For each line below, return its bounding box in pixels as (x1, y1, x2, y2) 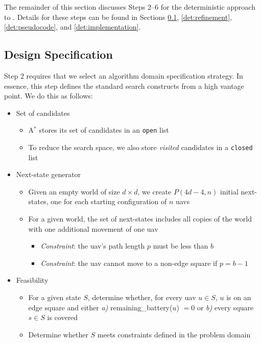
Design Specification (4, 46, 113, 62)
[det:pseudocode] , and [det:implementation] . (4, 21, 141, 32)
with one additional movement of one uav (28, 223, 158, 234)
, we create (137, 186, 172, 197)
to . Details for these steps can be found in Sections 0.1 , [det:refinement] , (4, 11, 232, 22)
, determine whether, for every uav (87, 292, 196, 303)
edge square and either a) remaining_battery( (28, 302, 173, 312)
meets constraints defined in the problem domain (97, 329, 251, 339)
